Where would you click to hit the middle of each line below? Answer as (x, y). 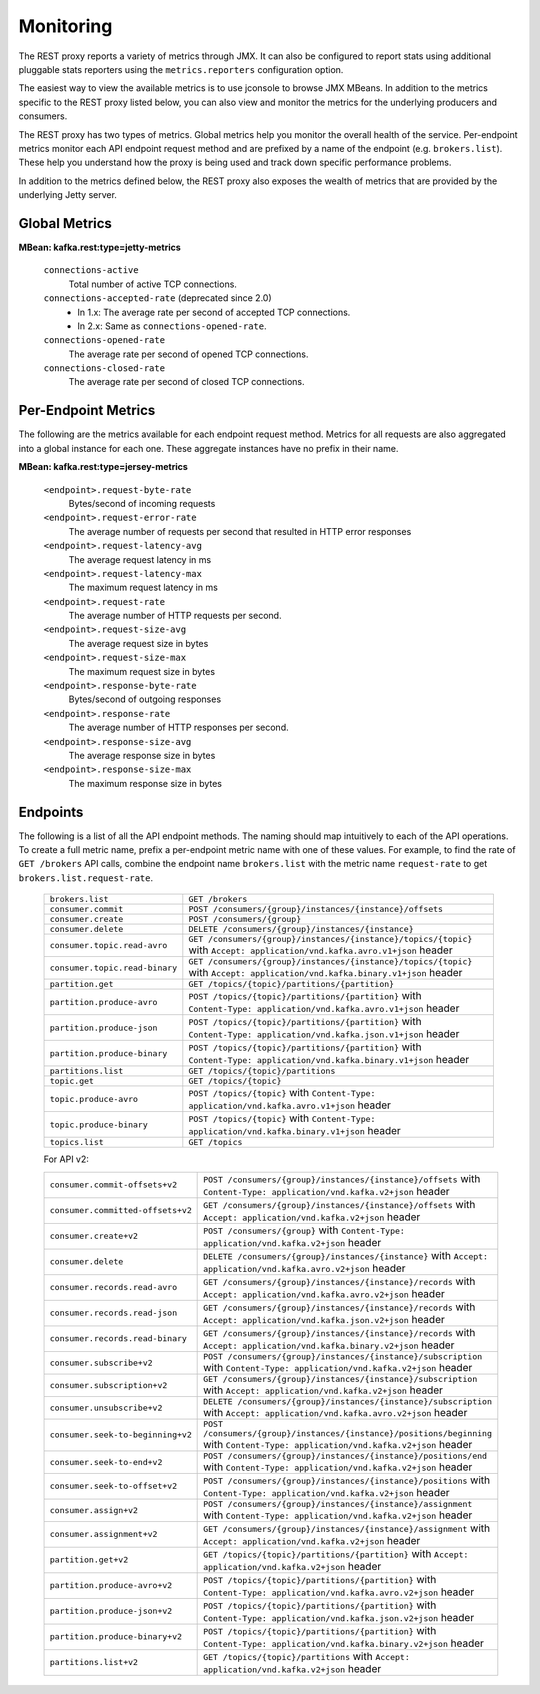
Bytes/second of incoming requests (142, 503)
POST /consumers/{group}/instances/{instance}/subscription (343, 1356)
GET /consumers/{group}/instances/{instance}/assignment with (347, 1528)
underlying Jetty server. (67, 195)
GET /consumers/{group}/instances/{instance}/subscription (340, 1378)
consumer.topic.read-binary (113, 968)
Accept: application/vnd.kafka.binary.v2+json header (329, 1345)
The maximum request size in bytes (141, 671)
